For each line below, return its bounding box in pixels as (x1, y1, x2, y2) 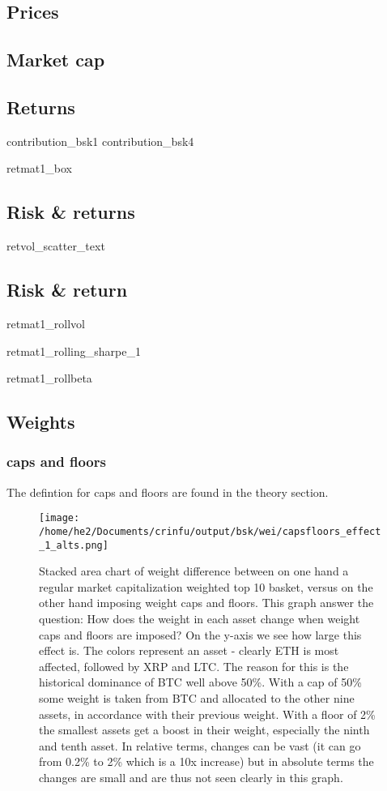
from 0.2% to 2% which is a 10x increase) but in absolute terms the (39, 753, 374, 770)
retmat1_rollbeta (6, 370, 92, 387)
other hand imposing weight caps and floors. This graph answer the (39, 594, 374, 611)
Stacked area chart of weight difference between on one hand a (39, 562, 349, 579)
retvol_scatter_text (6, 237, 105, 254)
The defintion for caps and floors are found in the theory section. (6, 483, 329, 500)
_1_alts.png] (39, 539, 108, 551)
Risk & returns (6, 199, 135, 224)
